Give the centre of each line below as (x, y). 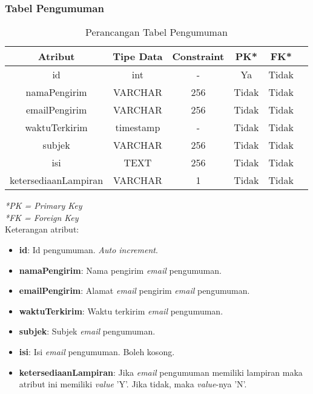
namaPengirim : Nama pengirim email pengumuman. (120, 270)
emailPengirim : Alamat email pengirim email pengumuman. (134, 290)
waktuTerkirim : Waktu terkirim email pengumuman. (121, 311)
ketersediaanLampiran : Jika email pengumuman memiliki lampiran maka (161, 372)
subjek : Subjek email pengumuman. (87, 331)
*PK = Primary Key (44, 205)
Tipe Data (138, 56)
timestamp (138, 127)
